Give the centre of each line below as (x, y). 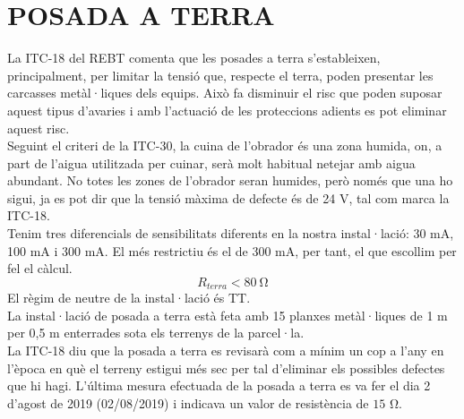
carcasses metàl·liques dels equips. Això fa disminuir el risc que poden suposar (225, 93)
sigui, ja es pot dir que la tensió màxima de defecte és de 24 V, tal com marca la (228, 197)
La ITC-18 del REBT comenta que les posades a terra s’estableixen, (194, 58)
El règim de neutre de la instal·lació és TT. (129, 298)
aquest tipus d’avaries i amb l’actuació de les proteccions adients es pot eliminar (227, 110)
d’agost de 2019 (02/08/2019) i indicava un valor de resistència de (188, 402)
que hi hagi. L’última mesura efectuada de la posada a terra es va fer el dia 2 (219, 385)
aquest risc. (39, 128)
